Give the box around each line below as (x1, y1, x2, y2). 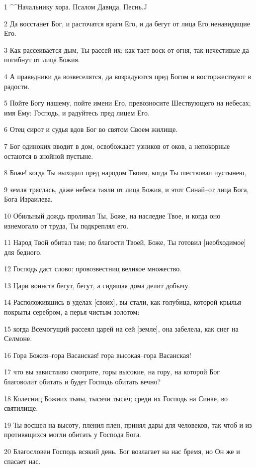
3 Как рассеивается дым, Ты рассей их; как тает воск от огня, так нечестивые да (4, 44, 249, 55)
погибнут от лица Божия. (4, 54, 80, 65)
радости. (4, 81, 30, 91)
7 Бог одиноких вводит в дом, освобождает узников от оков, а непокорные (4, 140, 230, 151)
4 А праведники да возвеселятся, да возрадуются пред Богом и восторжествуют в (4, 71, 252, 81)
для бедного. (4, 246, 42, 257)
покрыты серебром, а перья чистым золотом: (4, 307, 140, 317)
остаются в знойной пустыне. (4, 150, 93, 161)
